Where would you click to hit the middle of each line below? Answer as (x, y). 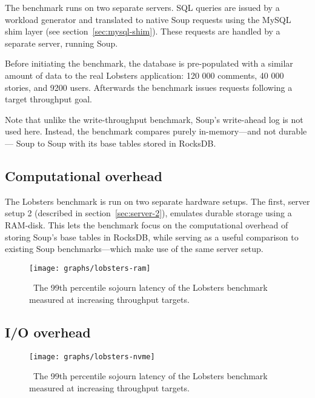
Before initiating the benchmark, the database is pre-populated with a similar (149, 63)
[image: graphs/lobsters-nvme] (92, 357)
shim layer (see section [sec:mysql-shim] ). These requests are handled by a (143, 31)
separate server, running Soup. (61, 43)
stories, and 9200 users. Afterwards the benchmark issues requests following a (149, 87)
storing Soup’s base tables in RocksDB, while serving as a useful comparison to (152, 237)
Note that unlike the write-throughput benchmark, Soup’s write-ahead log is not (154, 119)
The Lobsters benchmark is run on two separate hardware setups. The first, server (157, 201)
